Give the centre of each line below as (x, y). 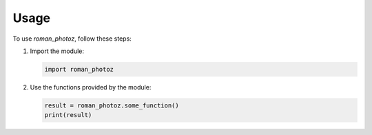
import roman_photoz (79, 69)
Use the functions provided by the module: (91, 87)
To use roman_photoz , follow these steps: (72, 39)
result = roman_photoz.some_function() (112, 105)
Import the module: (57, 51)
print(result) (68, 115)
